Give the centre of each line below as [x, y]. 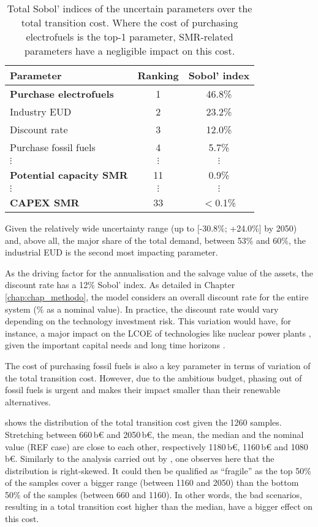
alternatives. [28, 401]
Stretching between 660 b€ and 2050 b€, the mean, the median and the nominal [154, 434]
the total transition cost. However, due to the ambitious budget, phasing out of [153, 377]
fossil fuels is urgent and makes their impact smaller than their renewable [143, 390]
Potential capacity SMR [69, 175]
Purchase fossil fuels [53, 147]
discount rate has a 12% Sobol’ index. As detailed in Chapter [120, 285]
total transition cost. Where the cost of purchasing [130, 22]
